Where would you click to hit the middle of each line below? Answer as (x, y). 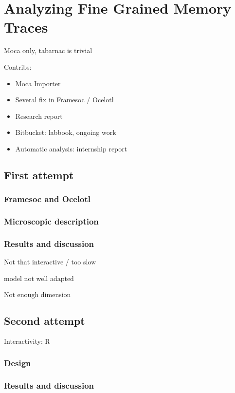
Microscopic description (51, 221)
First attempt (39, 175)
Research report (39, 116)
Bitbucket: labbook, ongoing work (66, 132)
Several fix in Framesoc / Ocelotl (64, 100)
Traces (26, 27)
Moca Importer (38, 83)
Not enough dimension (37, 294)
